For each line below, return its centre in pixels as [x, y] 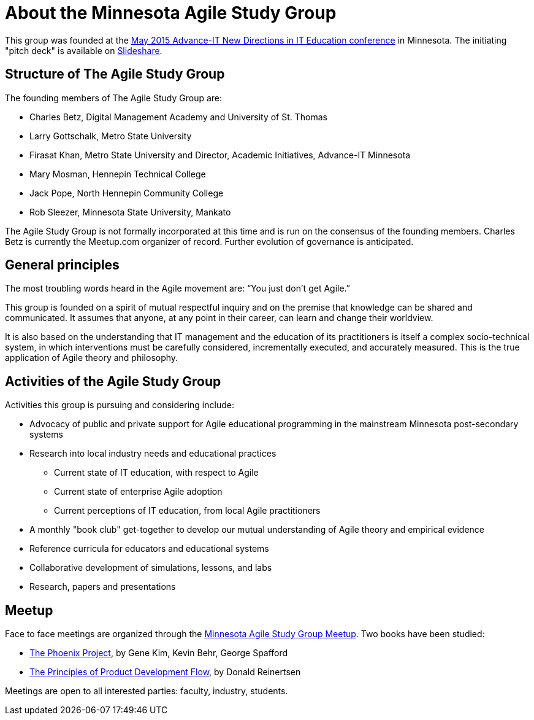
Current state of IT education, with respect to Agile [156, 473]
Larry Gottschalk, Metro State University [111, 136]
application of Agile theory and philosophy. [92, 358]
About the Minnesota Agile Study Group [171, 13]
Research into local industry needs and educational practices [153, 454]
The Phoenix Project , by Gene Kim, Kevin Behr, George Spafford [159, 653]
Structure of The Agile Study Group [115, 74]
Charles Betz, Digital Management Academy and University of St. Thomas [178, 117]
